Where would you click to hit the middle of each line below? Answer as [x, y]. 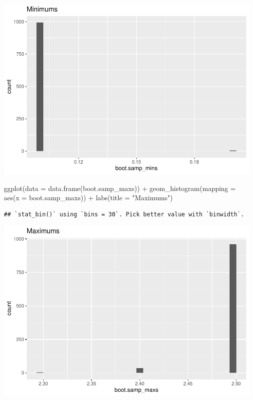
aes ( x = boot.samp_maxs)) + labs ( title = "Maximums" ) [88, 198]
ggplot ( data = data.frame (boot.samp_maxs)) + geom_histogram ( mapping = [120, 188]
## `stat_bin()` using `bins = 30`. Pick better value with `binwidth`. [124, 214]
